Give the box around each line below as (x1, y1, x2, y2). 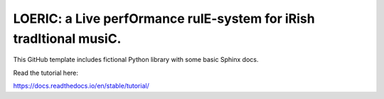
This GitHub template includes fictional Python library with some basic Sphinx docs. (13, 56, 259, 64)
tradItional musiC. (13, 31, 122, 46)
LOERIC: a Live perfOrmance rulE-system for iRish (13, 11, 316, 26)
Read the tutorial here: (13, 68, 78, 77)
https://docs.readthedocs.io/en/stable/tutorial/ (13, 82, 149, 90)
